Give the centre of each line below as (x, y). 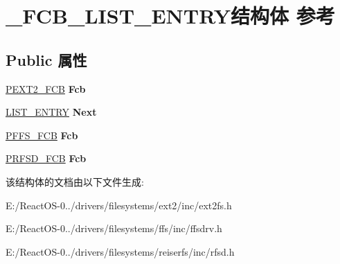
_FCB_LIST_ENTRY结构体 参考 (170, 16)
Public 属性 (46, 59)
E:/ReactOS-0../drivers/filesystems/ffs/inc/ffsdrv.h (114, 228)
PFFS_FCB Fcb (42, 135)
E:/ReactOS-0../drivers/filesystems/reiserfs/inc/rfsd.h (120, 251)
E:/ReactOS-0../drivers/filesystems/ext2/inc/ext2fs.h (119, 205)
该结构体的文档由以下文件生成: (75, 181)
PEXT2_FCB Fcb (46, 88)
